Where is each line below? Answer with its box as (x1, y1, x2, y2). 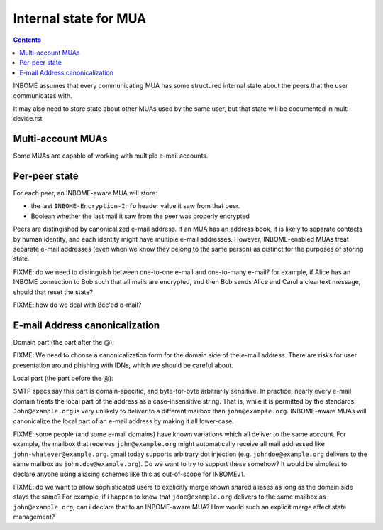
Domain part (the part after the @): (13, 337, 115, 346)
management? (13, 512, 55, 521)
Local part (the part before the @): (13, 374, 113, 383)
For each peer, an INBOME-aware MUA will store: (13, 189, 157, 198)
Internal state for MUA (13, 11, 147, 26)
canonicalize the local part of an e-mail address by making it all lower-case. (13, 416, 234, 426)
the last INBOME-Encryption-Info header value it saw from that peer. (30, 202, 240, 210)
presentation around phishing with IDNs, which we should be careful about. (13, 361, 233, 369)
